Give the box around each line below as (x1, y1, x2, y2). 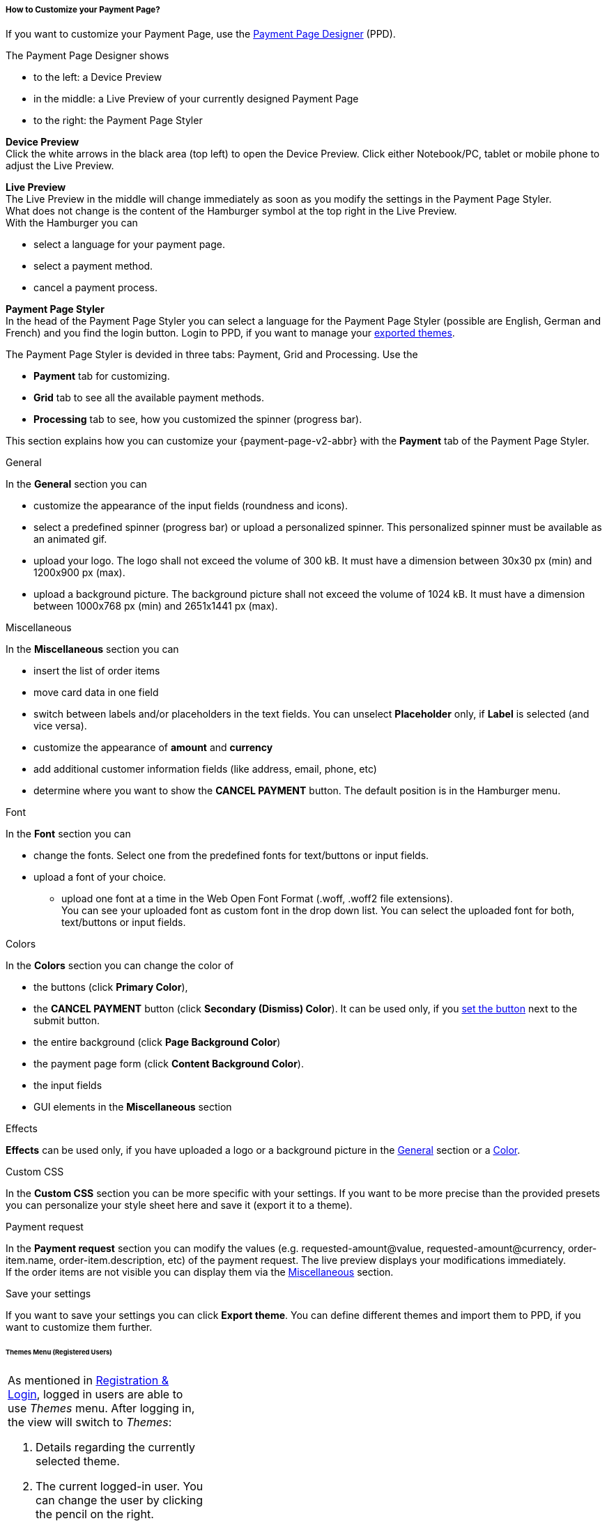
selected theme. (36, 1454, 120, 1469)
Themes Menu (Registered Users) (6, 1348, 112, 1357)
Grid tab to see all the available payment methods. (33, 392, 264, 404)
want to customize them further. (6, 1321, 153, 1334)
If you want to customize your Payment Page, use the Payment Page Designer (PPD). (6, 28, 396, 40)
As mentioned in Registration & (8, 1373, 169, 1388)
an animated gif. (33, 533, 107, 546)
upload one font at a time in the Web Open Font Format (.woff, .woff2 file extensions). (61, 893, 453, 905)
